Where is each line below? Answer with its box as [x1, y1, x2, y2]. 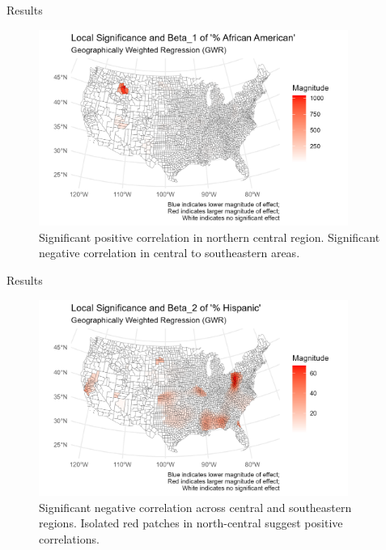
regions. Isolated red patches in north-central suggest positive [39, 514, 343, 531]
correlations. [39, 530, 100, 547]
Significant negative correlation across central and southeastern [39, 498, 352, 515]
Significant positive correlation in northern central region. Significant [39, 228, 380, 245]
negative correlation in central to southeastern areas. [39, 244, 300, 261]
